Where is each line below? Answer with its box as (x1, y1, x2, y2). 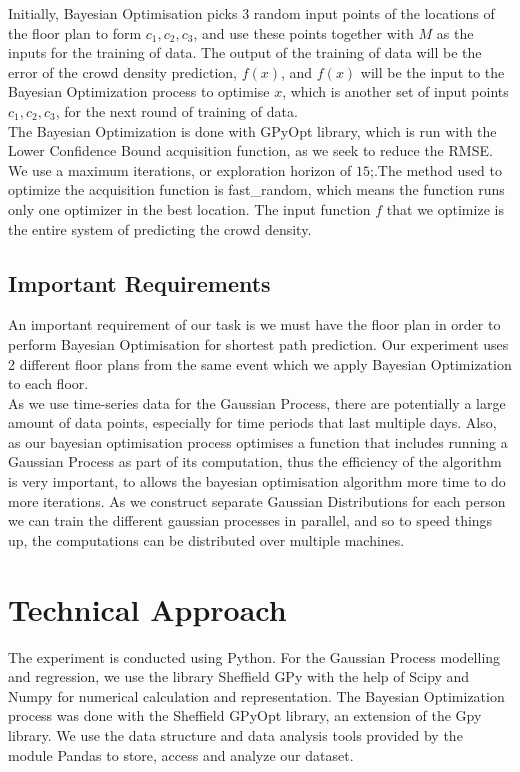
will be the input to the (360, 61, 505, 82)
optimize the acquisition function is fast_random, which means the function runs (8, 179, 505, 200)
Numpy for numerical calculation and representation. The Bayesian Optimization (8, 685, 505, 706)
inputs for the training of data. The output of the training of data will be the (8, 42, 482, 63)
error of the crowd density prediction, (8, 61, 237, 82)
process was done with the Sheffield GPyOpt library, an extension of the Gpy (8, 705, 482, 726)
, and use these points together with (193, 22, 414, 43)
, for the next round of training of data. (55, 100, 298, 121)
